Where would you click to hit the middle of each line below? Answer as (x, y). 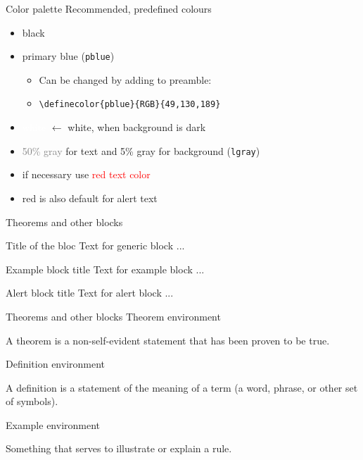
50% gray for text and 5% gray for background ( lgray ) (141, 150)
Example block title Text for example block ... (105, 269)
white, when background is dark (137, 127)
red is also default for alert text (90, 198)
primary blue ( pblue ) (68, 56)
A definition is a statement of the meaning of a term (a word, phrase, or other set (182, 387)
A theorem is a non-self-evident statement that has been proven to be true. (168, 340)
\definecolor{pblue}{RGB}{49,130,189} (130, 105)
